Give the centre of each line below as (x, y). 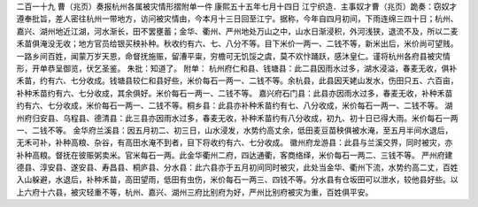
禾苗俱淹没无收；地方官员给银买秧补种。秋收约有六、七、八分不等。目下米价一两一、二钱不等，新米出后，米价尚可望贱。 (237, 43)
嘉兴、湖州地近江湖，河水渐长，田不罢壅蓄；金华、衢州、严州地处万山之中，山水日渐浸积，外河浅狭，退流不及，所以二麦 (237, 31)
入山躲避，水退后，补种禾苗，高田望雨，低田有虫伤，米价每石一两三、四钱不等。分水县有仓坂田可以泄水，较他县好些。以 (237, 180)
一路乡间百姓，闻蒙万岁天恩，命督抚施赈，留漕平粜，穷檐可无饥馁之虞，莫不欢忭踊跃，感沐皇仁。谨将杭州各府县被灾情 (233, 56)
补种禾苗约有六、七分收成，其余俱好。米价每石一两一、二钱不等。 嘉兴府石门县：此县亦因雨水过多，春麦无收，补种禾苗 (235, 93)
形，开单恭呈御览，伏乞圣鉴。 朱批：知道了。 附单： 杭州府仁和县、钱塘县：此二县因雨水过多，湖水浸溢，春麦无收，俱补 (237, 68)
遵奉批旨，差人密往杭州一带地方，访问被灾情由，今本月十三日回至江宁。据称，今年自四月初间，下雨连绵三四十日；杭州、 (237, 19)
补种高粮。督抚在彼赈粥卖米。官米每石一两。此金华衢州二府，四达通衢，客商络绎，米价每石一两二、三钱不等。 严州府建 (235, 155)
